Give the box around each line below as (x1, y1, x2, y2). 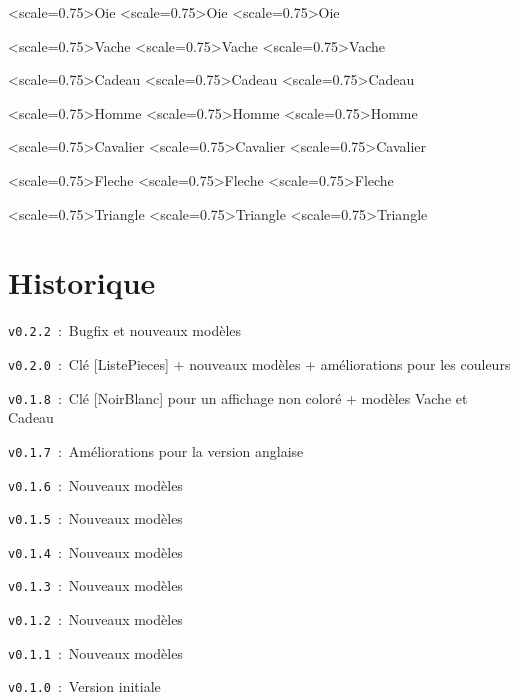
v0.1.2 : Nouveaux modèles (8, 609, 183, 630)
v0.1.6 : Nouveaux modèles (8, 474, 183, 495)
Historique (8, 262, 156, 303)
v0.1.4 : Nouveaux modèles (8, 541, 183, 562)
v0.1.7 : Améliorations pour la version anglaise (8, 440, 304, 461)
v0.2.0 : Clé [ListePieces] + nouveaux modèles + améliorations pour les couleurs (8, 353, 511, 374)
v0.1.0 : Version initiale (8, 676, 161, 697)
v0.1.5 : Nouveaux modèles (8, 508, 183, 529)
